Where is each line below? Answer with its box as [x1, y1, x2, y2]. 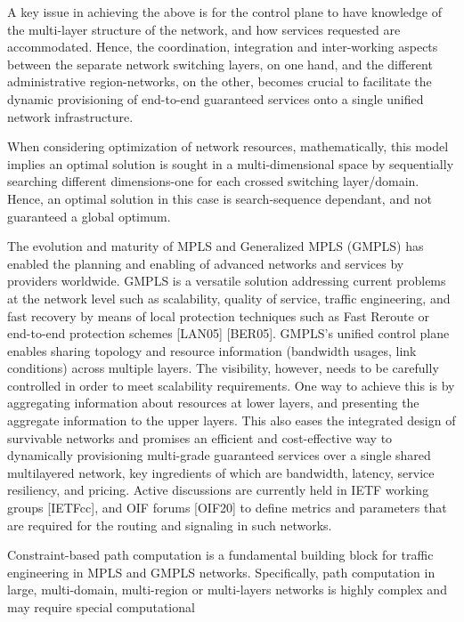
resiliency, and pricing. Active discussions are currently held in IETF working [7, 481, 429, 499]
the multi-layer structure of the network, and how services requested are [7, 20, 401, 38]
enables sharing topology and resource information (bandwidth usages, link [7, 341, 417, 359]
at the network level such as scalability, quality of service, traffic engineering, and [7, 288, 451, 307]
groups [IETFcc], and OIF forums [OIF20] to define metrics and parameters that [7, 498, 447, 517]
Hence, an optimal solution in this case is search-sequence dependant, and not [7, 189, 432, 207]
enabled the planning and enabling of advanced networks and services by [7, 254, 404, 272]
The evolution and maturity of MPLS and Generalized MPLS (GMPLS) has [7, 237, 424, 255]
